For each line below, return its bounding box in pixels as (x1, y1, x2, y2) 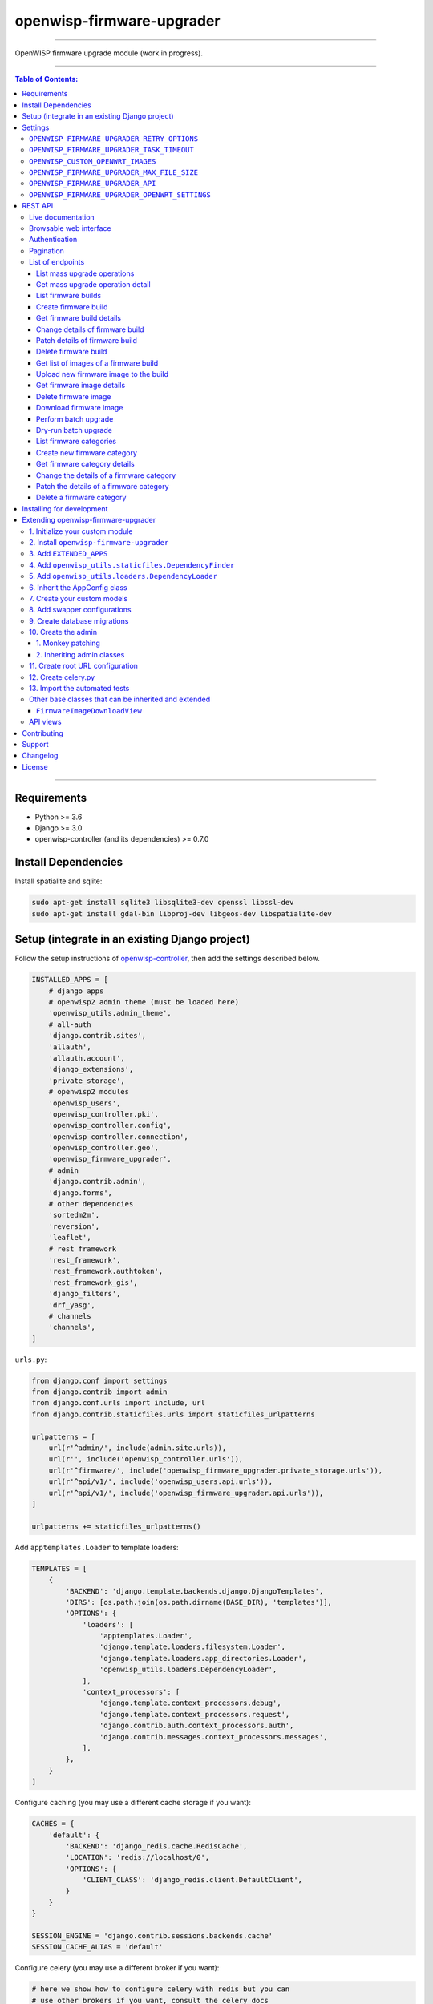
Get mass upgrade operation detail (36, 279, 152, 289)
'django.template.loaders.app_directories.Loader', (99, 1654, 307, 1663)
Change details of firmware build (36, 325, 144, 334)
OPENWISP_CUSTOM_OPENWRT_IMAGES (29, 156, 156, 166)
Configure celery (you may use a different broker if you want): (14, 1963, 220, 1973)
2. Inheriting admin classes (36, 649, 125, 659)
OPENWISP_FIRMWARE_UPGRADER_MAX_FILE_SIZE (29, 168, 199, 177)
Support (22, 739, 49, 749)
